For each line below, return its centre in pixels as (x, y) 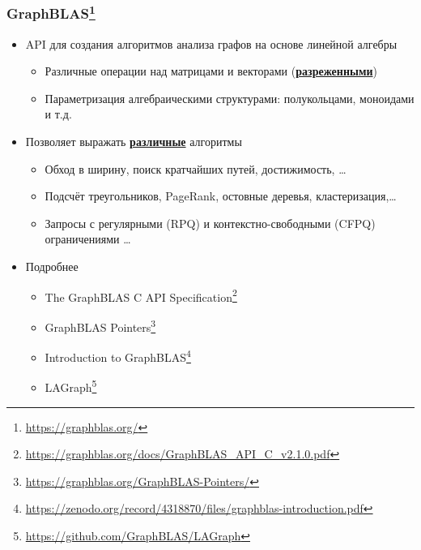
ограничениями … (88, 239)
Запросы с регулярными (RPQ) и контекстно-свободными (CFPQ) (210, 223)
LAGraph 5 (71, 386)
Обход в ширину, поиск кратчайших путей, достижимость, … (196, 168)
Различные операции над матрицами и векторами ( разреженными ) (211, 71)
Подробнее (52, 266)
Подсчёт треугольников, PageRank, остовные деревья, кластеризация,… (221, 196)
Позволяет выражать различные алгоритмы (134, 142)
